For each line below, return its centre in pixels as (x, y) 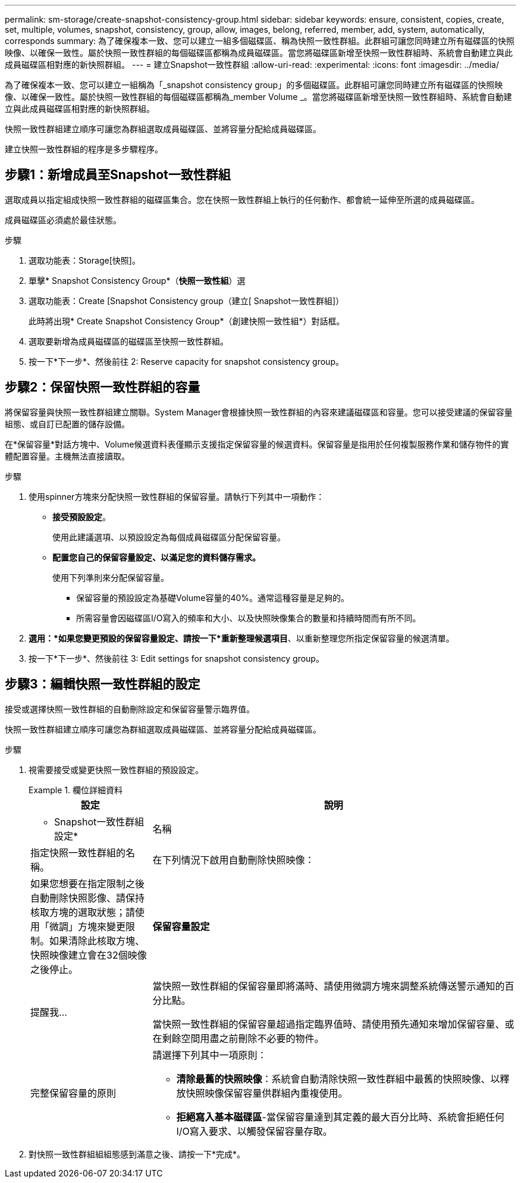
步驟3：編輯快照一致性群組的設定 (103, 684)
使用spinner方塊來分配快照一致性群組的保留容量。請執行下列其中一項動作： (177, 496)
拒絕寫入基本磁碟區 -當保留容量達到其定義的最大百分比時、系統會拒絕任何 (340, 1117)
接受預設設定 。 (81, 517)
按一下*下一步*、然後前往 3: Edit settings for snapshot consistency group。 (176, 658)
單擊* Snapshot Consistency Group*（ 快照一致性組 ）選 (137, 280)
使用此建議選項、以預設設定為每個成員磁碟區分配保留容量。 (169, 537)
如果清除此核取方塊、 (97, 941)
